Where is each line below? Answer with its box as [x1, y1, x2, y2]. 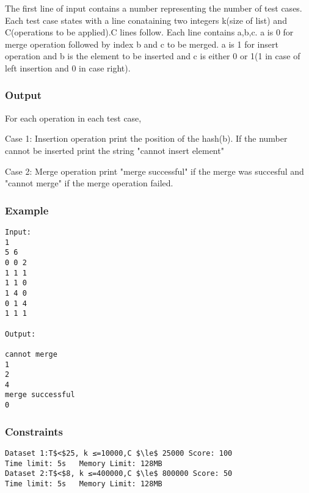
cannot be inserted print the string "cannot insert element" [5, 144, 224, 156]
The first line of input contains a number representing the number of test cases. [5, 2, 302, 14]
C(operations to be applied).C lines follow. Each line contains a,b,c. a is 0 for [5, 26, 294, 38]
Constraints [5, 423, 63, 439]
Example [5, 202, 49, 217]
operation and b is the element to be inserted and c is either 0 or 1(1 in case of [5, 49, 300, 62]
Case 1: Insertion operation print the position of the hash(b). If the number [5, 132, 288, 145]
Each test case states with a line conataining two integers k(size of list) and [5, 13, 287, 26]
